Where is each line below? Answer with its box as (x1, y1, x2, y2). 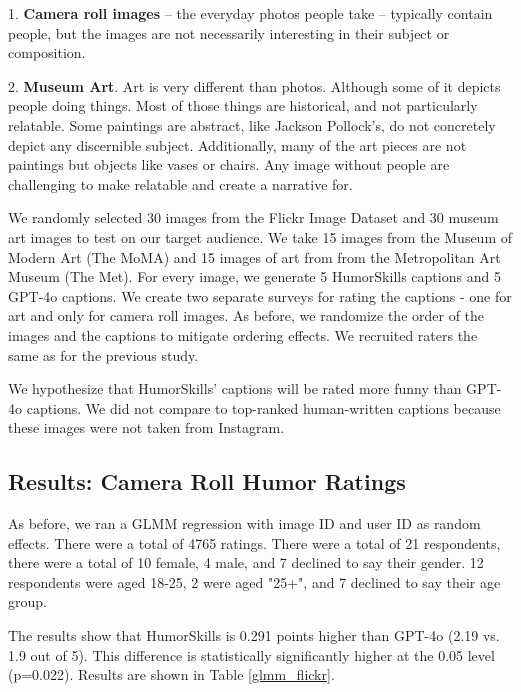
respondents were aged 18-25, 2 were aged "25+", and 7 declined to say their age (8, 571, 501, 592)
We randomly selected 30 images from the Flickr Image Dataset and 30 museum (8, 207, 499, 228)
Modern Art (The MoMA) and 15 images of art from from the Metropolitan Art (8, 246, 501, 267)
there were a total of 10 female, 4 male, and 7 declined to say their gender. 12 (8, 552, 484, 573)
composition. (8, 42, 86, 63)
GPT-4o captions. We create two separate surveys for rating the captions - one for (8, 285, 512, 306)
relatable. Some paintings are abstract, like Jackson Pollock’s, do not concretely (8, 114, 496, 135)
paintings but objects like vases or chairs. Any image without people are (8, 154, 450, 175)
